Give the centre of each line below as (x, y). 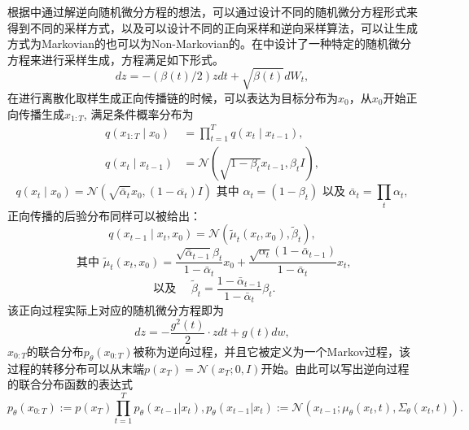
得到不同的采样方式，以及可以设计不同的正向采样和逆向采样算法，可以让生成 (213, 27)
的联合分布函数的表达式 (70, 384)
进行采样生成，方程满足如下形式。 (132, 59)
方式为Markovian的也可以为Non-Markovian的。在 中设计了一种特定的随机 (198, 43)
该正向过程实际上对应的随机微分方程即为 (116, 310)
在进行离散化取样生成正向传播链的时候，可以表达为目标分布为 (173, 97)
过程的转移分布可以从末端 (76, 368)
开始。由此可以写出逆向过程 (335, 368)
